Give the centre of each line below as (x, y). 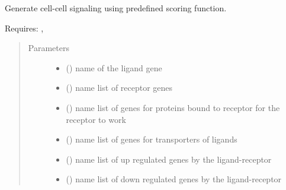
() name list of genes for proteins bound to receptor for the (173, 107)
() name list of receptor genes (119, 88)
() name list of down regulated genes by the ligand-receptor (174, 179)
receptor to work (96, 119)
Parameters (49, 48)
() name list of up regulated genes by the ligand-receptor (169, 159)
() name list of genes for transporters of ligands (152, 139)
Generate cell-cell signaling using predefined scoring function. (116, 8)
